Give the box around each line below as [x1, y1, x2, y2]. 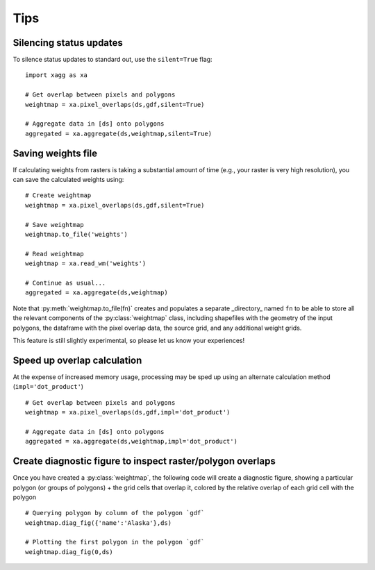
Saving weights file [12, 147, 97, 159]
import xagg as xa [25, 72, 88, 79]
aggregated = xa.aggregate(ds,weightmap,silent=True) [25, 129, 212, 137]
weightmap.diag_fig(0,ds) [25, 548, 114, 555]
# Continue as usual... [25, 279, 106, 287]
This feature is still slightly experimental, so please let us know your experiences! [12, 336, 245, 344]
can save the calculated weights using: [12, 176, 124, 184]
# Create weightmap [25, 192, 92, 199]
